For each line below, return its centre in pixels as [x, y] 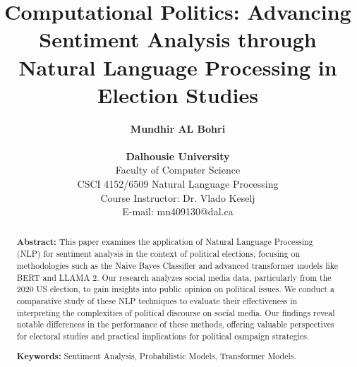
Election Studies [178, 94]
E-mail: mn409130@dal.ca [178, 211]
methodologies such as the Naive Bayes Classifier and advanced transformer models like [177, 265]
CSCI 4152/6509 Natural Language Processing [178, 184]
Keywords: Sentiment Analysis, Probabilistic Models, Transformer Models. [156, 356]
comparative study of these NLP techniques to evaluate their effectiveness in [157, 300]
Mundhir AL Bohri [178, 128]
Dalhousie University [178, 156]
